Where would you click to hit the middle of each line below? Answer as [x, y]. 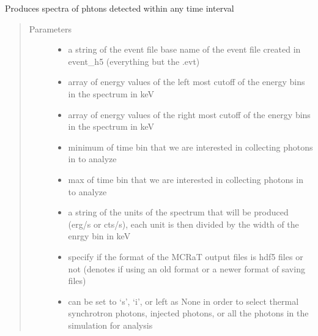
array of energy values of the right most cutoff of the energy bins [189, 114]
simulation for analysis [110, 325]
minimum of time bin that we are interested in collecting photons [190, 147]
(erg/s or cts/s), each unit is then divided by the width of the [183, 224]
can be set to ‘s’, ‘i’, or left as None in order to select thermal [183, 301]
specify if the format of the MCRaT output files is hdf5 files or [186, 256]
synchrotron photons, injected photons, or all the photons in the [188, 313]
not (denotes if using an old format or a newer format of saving [187, 268]
